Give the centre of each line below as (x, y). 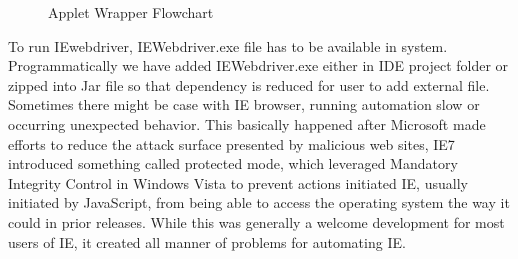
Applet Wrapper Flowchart (131, 12)
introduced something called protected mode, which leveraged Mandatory (233, 163)
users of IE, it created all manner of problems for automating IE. (207, 241)
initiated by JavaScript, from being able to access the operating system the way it (259, 202)
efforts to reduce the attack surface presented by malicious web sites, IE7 (231, 143)
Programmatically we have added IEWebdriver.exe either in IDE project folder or (258, 65)
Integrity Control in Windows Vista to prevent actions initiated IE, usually (238, 182)
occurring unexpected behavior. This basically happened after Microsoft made (247, 123)
